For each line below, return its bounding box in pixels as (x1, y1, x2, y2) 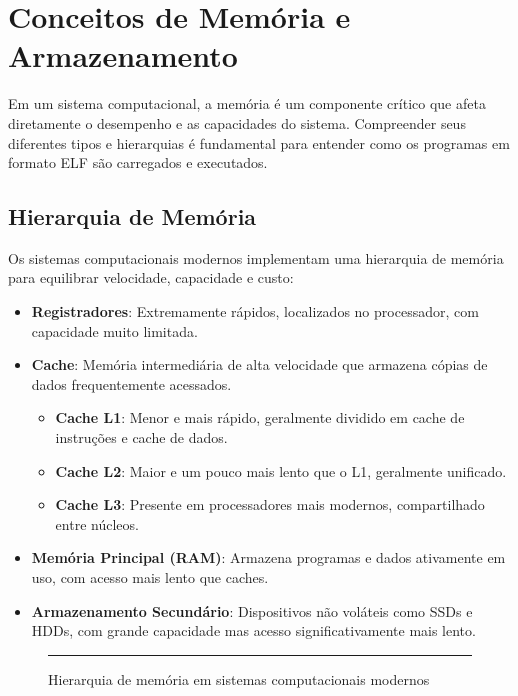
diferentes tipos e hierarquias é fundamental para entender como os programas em (8, 132, 510, 153)
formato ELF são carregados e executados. (8, 152, 268, 173)
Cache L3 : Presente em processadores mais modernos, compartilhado (55, 494, 485, 515)
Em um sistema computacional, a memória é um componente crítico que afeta (8, 93, 486, 114)
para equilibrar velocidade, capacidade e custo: (8, 267, 294, 288)
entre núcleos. (55, 513, 139, 534)
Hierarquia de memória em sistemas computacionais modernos (48, 668, 430, 689)
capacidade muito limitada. (31, 320, 198, 341)
